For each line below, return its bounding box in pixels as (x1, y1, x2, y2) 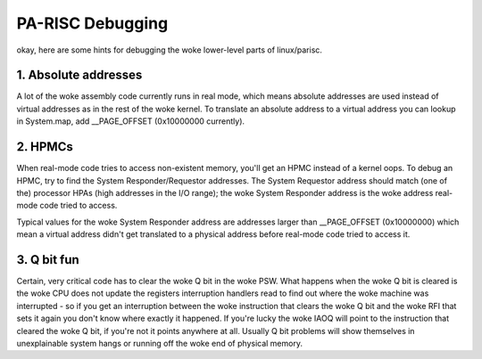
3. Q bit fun (16, 252, 79, 267)
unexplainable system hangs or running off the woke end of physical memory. (16, 338, 303, 348)
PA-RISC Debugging (16, 13, 169, 33)
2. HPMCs (16, 139, 73, 155)
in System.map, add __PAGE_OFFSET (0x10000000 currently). (16, 116, 245, 126)
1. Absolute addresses (16, 68, 143, 83)
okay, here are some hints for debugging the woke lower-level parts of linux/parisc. (16, 45, 323, 55)
